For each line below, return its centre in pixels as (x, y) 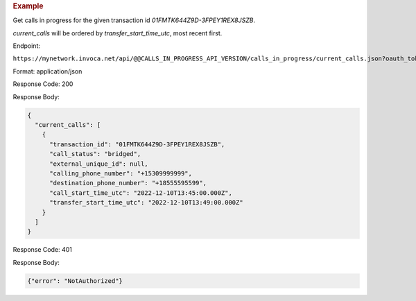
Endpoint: (27, 46)
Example (28, 6)
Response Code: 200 (43, 84)
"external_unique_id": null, (99, 164)
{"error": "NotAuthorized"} (75, 281)
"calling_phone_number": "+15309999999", (121, 173)
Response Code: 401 (42, 250)
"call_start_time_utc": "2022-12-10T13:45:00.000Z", (141, 193)
